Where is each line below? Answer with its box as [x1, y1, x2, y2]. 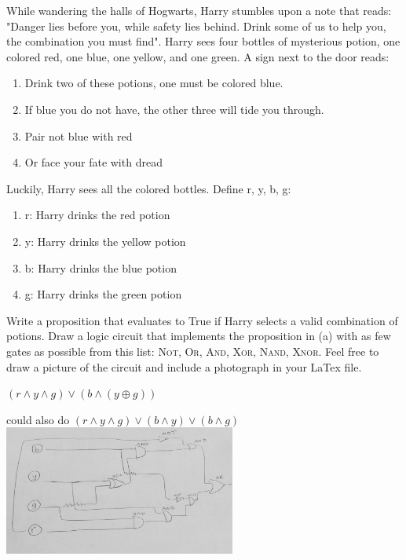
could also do [6, 411, 70, 427]
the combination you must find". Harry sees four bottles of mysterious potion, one [6, 33, 401, 49]
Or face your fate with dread [24, 154, 163, 170]
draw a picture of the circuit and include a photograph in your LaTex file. [6, 358, 362, 375]
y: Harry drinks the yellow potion [24, 232, 186, 249]
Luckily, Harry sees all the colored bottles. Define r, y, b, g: [6, 180, 291, 196]
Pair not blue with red [24, 127, 133, 144]
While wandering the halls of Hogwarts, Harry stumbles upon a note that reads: [6, 2, 392, 18]
